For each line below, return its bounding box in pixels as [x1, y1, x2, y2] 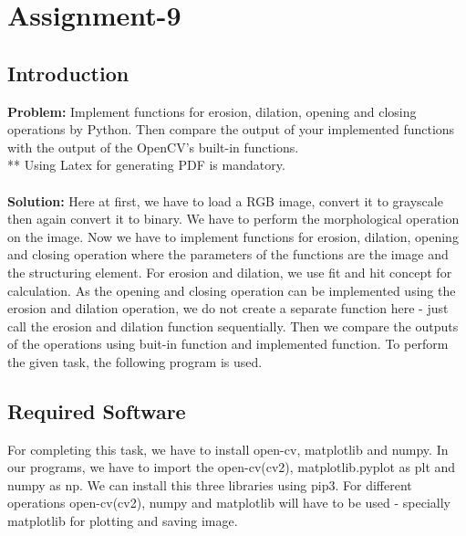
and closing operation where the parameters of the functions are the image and [7, 245, 449, 264]
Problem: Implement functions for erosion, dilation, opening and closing [7, 101, 417, 121]
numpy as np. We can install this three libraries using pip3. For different [7, 475, 412, 494]
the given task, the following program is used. [7, 352, 263, 371]
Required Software [7, 396, 186, 425]
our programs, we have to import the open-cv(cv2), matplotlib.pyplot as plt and [7, 457, 456, 477]
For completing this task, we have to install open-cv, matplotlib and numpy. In [7, 439, 449, 458]
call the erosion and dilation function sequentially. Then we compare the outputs [7, 316, 459, 335]
